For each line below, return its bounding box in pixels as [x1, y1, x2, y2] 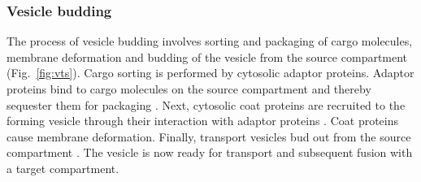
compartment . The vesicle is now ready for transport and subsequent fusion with [7, 144, 413, 161]
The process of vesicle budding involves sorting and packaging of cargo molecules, [7, 32, 413, 50]
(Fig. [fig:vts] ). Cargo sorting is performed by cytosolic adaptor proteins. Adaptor [7, 64, 414, 81]
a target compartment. [7, 159, 119, 176]
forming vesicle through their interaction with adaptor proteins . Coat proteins [7, 112, 399, 129]
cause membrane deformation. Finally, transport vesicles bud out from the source [7, 128, 411, 145]
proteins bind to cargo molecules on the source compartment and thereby [7, 80, 371, 97]
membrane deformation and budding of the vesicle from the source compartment [7, 48, 408, 65]
